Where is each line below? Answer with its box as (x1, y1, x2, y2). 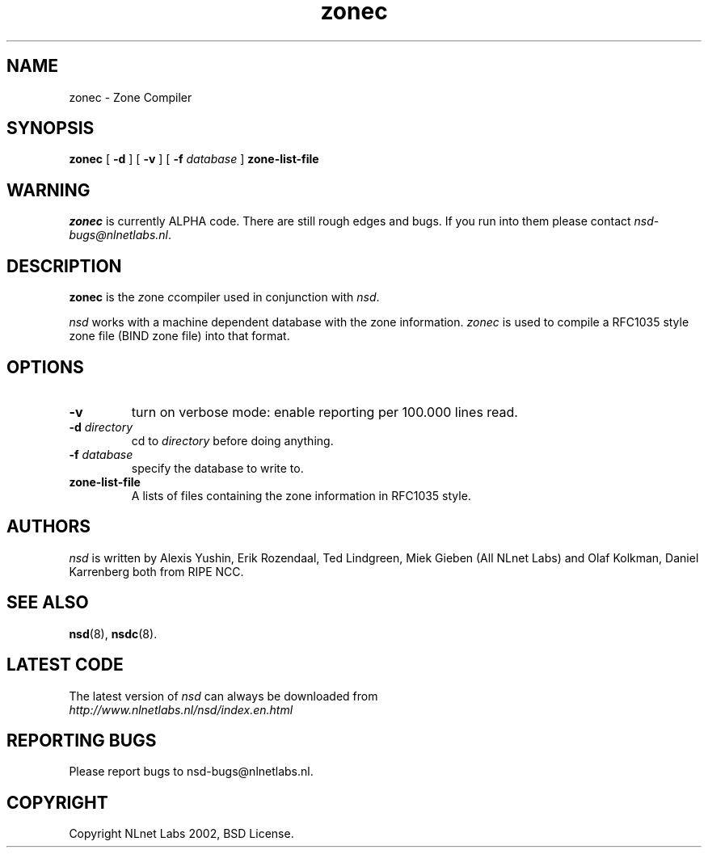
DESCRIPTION (6, 255, 122, 276)
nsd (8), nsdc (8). (69, 626, 158, 641)
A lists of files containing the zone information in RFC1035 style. (131, 488, 471, 503)
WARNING (6, 179, 91, 200)
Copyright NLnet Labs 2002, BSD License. (69, 827, 294, 841)
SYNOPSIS (6, 118, 95, 139)
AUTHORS (6, 516, 91, 537)
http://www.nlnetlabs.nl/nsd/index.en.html (69, 702, 293, 717)
